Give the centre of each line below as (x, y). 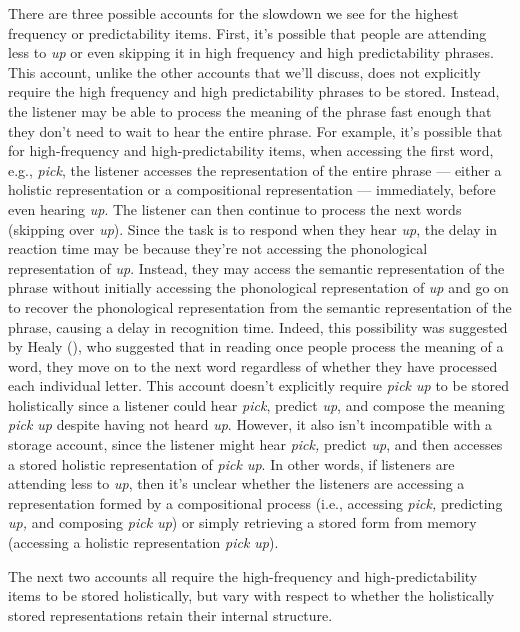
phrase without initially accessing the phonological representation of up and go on (258, 287)
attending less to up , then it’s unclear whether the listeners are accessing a (236, 483)
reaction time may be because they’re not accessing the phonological (218, 248)
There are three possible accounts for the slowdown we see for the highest (233, 13)
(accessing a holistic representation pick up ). (143, 542)
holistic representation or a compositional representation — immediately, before (252, 189)
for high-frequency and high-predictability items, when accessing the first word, (251, 150)
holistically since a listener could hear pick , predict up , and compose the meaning (256, 404)
